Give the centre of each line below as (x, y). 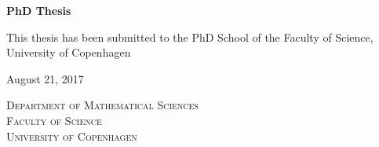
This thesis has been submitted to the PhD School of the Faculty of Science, (190, 37)
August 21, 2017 (45, 78)
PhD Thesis (39, 10)
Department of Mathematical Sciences (102, 105)
